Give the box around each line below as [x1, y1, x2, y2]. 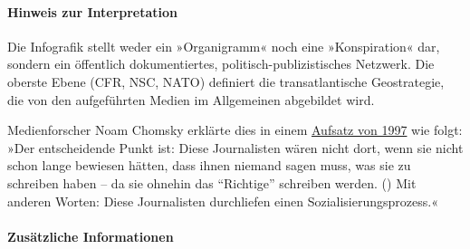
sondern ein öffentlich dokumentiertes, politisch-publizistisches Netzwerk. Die [7, 54, 435, 73]
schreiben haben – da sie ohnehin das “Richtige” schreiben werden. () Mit [7, 173, 417, 192]
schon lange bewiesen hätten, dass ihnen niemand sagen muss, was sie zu [7, 156, 411, 175]
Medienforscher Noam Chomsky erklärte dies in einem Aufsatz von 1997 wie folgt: [7, 120, 463, 139]
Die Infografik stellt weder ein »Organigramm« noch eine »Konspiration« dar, [7, 36, 440, 55]
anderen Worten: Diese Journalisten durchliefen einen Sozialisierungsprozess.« [7, 191, 438, 210]
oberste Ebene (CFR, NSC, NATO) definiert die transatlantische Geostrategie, [7, 72, 445, 91]
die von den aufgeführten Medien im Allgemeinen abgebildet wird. [7, 90, 375, 109]
